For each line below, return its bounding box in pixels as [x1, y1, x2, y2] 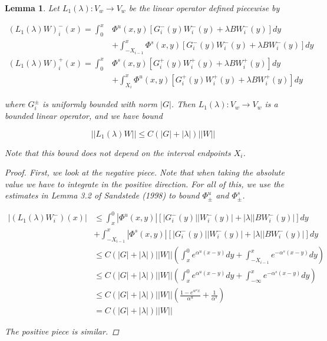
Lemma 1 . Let [5, 2, 60, 14]
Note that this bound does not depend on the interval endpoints [5, 146, 231, 158]
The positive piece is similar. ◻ [5, 325, 119, 337]
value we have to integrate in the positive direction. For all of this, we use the [5, 177, 285, 190]
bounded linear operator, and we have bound [5, 109, 163, 121]
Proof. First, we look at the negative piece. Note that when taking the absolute [5, 166, 285, 178]
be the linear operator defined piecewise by [128, 2, 280, 14]
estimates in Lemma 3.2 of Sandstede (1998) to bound [5, 189, 200, 201]
